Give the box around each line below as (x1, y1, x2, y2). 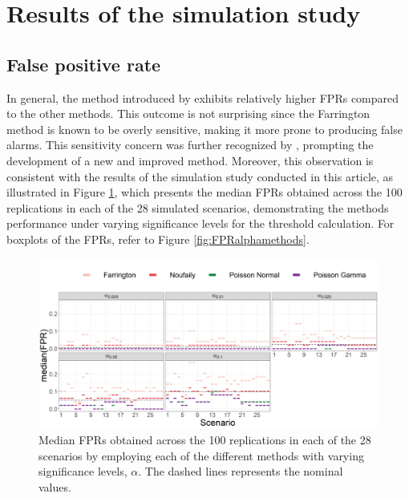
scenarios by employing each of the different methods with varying (38, 447, 364, 464)
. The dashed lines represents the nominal (138, 463, 343, 480)
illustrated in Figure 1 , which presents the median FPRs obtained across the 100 (6, 184, 403, 200)
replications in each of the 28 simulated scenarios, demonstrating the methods (6, 199, 389, 216)
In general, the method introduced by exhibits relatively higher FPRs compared (6, 89, 399, 106)
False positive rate (6, 51, 161, 76)
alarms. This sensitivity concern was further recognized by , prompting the (6, 136, 374, 153)
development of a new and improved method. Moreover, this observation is (6, 152, 374, 168)
